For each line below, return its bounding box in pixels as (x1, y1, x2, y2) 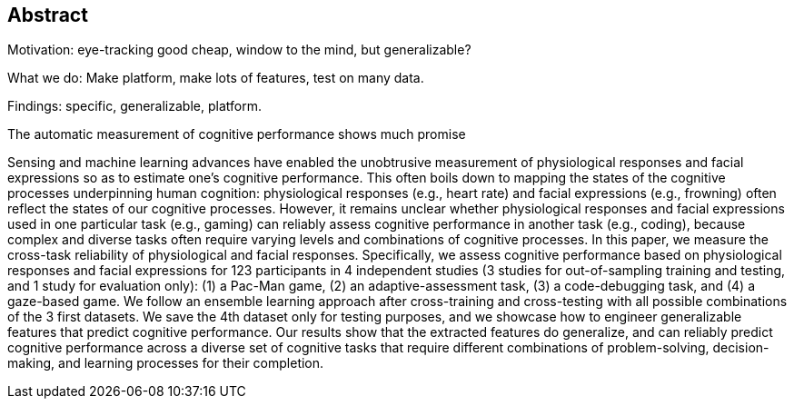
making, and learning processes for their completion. (7, 355, 324, 371)
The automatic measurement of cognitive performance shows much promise (7, 126, 466, 143)
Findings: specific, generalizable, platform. (7, 98, 262, 114)
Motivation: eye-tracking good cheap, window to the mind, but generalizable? (7, 42, 471, 58)
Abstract (7, 4, 88, 26)
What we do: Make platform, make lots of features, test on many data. (7, 70, 424, 86)
